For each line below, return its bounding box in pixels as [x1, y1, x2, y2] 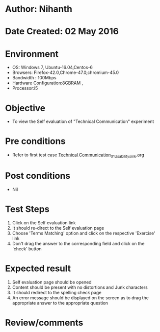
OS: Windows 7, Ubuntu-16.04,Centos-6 [12, 65, 93, 71]
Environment [5, 48, 59, 59]
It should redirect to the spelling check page [12, 289, 102, 295]
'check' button [12, 246, 42, 252]
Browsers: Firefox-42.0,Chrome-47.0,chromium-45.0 [12, 70, 119, 75]
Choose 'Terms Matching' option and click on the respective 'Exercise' [12, 230, 156, 236]
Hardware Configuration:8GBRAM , [12, 80, 83, 86]
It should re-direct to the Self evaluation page [12, 225, 105, 231]
